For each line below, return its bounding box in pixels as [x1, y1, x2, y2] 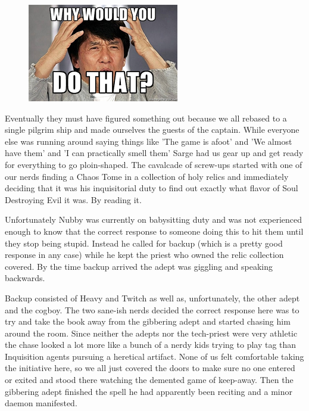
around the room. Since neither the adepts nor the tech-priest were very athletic [5, 326, 298, 339]
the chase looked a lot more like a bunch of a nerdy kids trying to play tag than [5, 338, 296, 351]
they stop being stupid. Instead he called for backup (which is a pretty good [5, 236, 283, 249]
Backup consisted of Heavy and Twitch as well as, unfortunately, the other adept [5, 291, 300, 304]
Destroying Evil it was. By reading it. [5, 193, 142, 205]
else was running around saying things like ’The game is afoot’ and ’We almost [5, 135, 292, 147]
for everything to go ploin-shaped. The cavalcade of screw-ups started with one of [5, 158, 302, 170]
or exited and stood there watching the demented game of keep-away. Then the [5, 373, 294, 386]
